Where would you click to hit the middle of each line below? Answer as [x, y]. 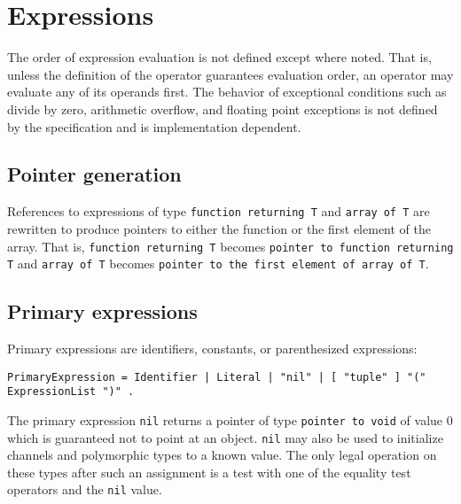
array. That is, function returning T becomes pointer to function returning [230, 246]
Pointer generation [94, 174]
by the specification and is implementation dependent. [154, 126]
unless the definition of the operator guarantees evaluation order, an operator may [230, 74]
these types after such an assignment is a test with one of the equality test [209, 472]
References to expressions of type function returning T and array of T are [219, 211]
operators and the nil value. [85, 489]
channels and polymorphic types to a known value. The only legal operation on [222, 455]
